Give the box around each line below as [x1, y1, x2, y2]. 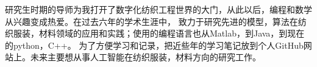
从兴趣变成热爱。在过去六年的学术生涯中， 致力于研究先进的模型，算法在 [5, 15, 298, 27]
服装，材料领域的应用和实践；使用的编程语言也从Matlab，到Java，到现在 [13, 27, 305, 40]
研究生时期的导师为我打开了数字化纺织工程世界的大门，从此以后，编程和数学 [5, 3, 312, 15]
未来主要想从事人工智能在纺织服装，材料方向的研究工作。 [30, 51, 261, 63]
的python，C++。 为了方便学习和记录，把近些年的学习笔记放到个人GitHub [5, 38, 304, 51]
